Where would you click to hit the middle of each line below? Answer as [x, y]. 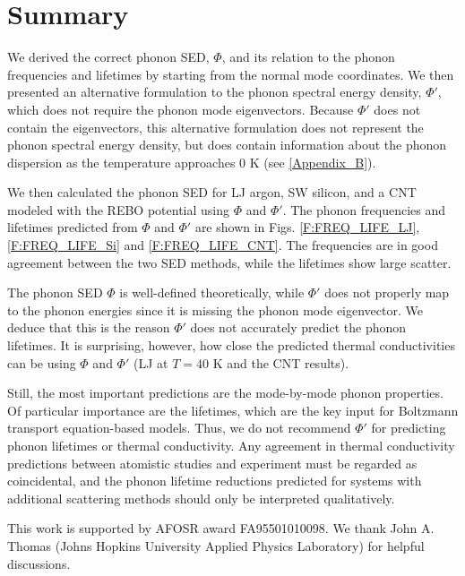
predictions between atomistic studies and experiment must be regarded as [212, 463]
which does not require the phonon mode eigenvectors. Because [181, 109]
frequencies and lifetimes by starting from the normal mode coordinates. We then [231, 74]
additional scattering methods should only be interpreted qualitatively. [201, 498]
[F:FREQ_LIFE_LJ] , [360, 227]
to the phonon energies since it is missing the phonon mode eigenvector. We [215, 309]
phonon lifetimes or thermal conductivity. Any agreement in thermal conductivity [231, 445]
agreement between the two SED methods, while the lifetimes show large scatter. [229, 262]
